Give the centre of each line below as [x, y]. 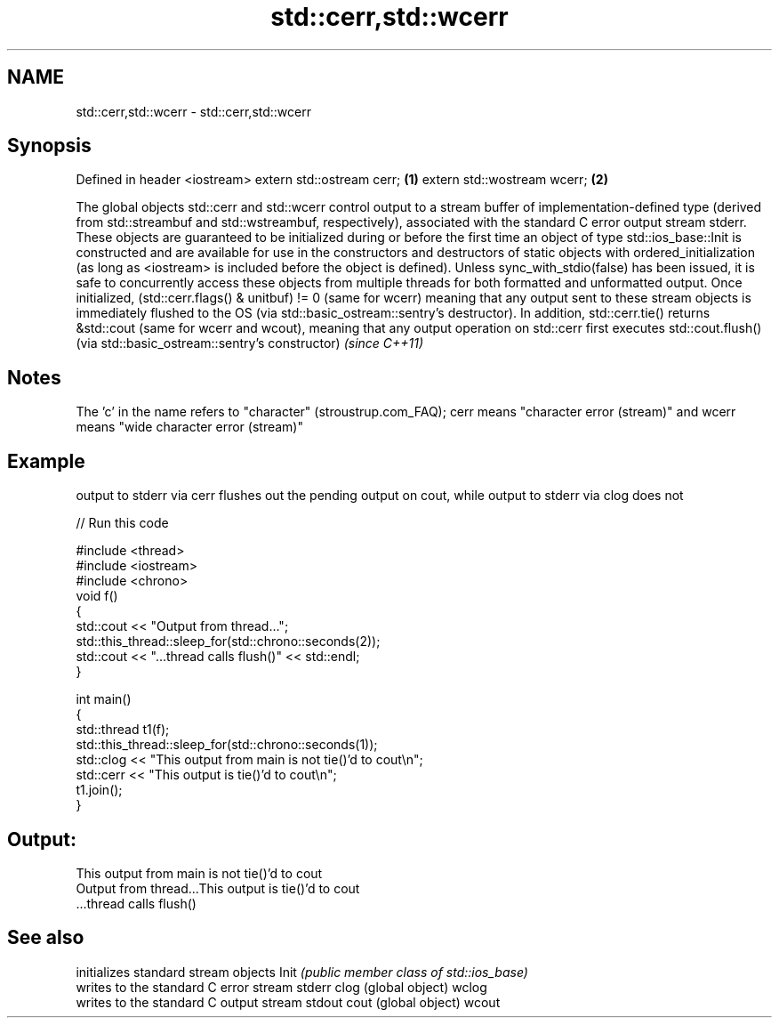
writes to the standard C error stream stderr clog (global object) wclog [281, 987]
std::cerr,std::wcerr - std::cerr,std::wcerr [193, 111]
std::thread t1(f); [123, 730]
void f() [97, 596]
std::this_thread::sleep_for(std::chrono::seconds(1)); [227, 745]
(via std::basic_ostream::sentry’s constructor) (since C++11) [250, 343]
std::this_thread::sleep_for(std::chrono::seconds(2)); [228, 642]
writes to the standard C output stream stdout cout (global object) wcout [288, 1002]
